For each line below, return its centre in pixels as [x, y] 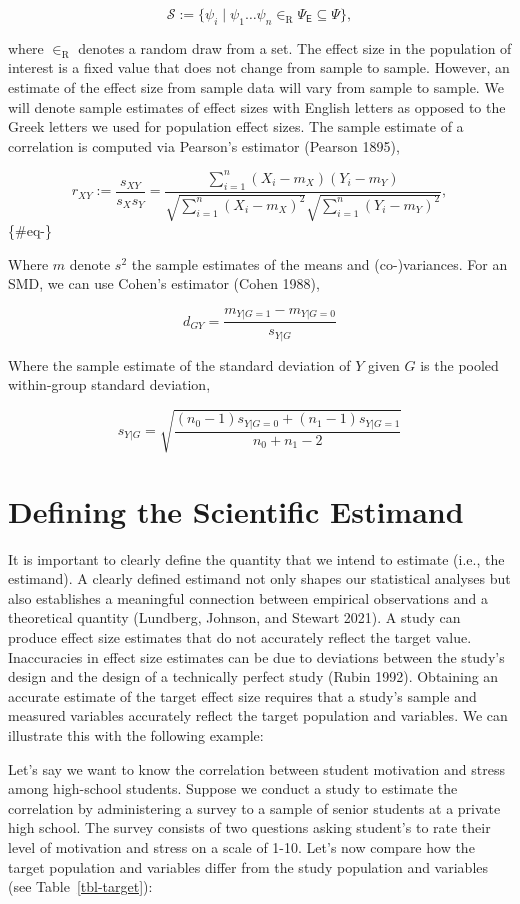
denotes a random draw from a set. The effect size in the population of [295, 47]
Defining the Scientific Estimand [236, 510]
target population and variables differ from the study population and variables [248, 866]
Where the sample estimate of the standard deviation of [179, 364]
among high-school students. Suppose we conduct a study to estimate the [233, 788]
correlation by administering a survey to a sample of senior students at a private [254, 807]
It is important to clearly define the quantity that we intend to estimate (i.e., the [256, 558]
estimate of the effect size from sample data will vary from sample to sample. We [256, 86]
